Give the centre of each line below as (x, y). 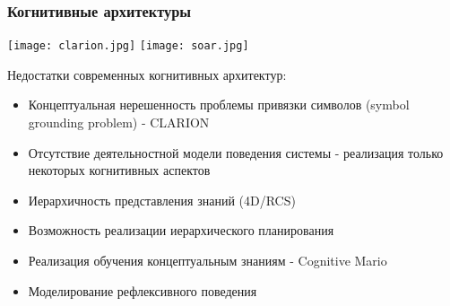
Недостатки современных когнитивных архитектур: (147, 74)
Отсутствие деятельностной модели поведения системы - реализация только (236, 152)
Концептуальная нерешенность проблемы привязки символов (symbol (219, 105)
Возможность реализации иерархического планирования (181, 230)
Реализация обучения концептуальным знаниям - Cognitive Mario (208, 261)
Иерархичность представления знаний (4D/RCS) (162, 200)
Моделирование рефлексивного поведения (143, 290)
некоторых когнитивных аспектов (119, 170)
